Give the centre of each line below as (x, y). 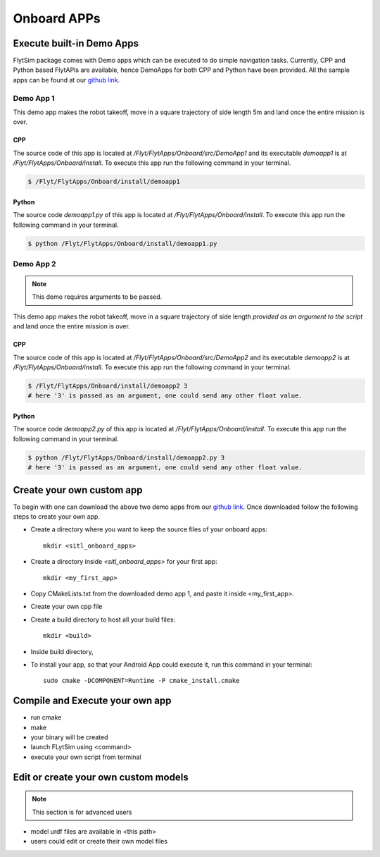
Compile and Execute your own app (92, 701)
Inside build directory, (62, 651)
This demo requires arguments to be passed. (97, 297)
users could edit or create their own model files (99, 841)
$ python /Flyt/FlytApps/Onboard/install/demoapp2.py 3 (126, 457)
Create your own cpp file (66, 607)
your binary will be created (69, 737)
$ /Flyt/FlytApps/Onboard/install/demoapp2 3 (108, 386)
